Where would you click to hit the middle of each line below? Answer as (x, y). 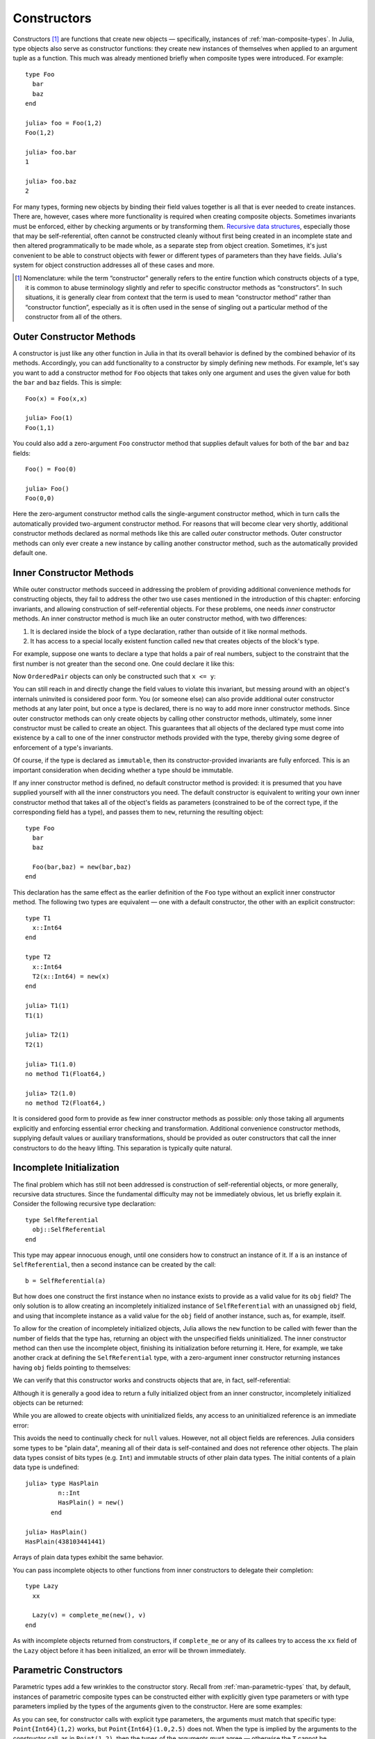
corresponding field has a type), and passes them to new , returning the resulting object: (138, 812)
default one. (30, 553)
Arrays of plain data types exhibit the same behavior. (88, 1557)
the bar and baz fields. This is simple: (67, 383)
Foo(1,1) (40, 427)
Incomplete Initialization (66, 1168)
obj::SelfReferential (69, 1230)
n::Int (69, 1493)
